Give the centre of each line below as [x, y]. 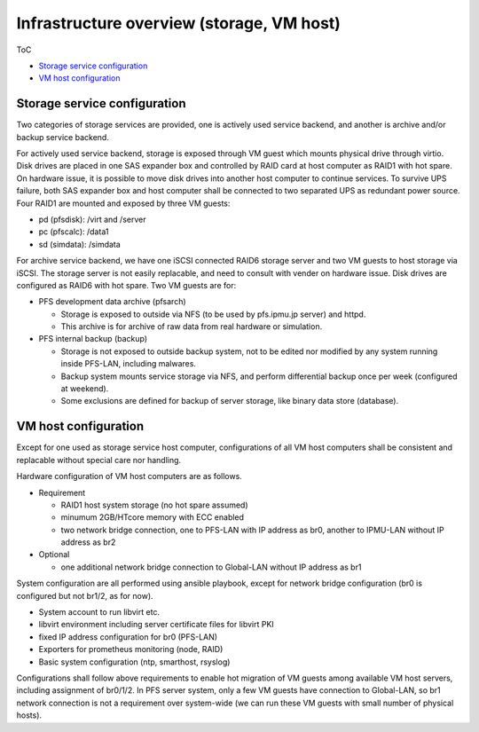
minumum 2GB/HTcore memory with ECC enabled [152, 517]
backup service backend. [63, 137]
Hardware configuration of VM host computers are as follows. [130, 476]
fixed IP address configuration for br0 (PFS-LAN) [128, 637]
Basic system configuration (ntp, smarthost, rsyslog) [134, 662]
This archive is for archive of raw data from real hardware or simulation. [192, 327]
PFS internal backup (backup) [93, 339]
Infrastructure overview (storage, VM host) [179, 23]
